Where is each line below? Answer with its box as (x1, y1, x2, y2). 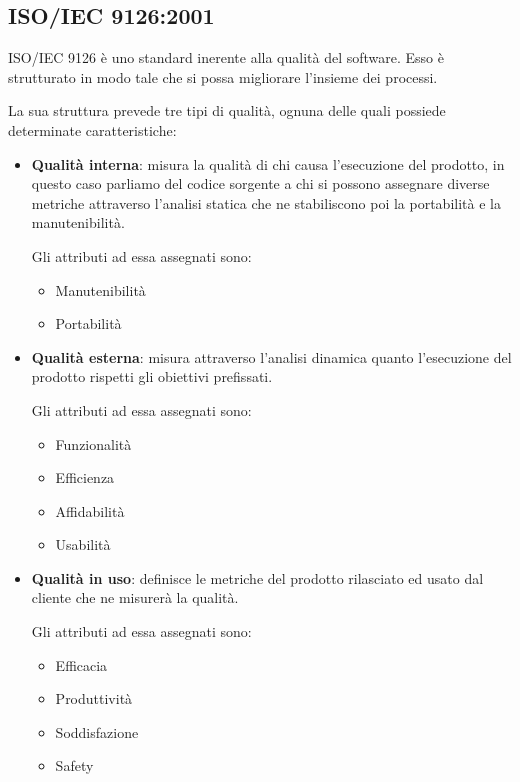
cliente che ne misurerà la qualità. (31, 587, 239, 608)
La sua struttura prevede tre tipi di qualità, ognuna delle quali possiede (8, 100, 446, 121)
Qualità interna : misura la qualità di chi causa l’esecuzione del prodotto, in (31, 153, 505, 174)
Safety (55, 755, 94, 776)
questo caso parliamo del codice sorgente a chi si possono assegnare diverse (31, 173, 490, 194)
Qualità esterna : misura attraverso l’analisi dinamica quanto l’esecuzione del (31, 346, 512, 367)
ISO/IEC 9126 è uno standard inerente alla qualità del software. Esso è (8, 47, 444, 68)
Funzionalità (55, 433, 132, 454)
